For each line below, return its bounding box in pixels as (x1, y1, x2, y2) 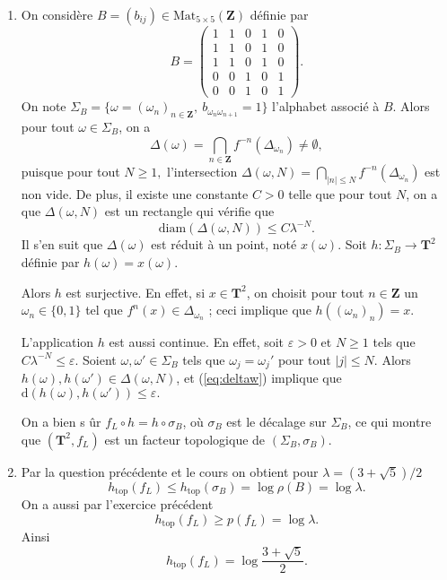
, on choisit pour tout (246, 282, 364, 301)
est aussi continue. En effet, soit (109, 333, 285, 351)
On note (21, 97, 66, 116)
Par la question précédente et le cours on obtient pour (21, 462, 319, 480)
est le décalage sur (226, 411, 327, 430)
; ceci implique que (208, 300, 311, 319)
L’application (21, 333, 94, 351)
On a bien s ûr (21, 411, 101, 430)
